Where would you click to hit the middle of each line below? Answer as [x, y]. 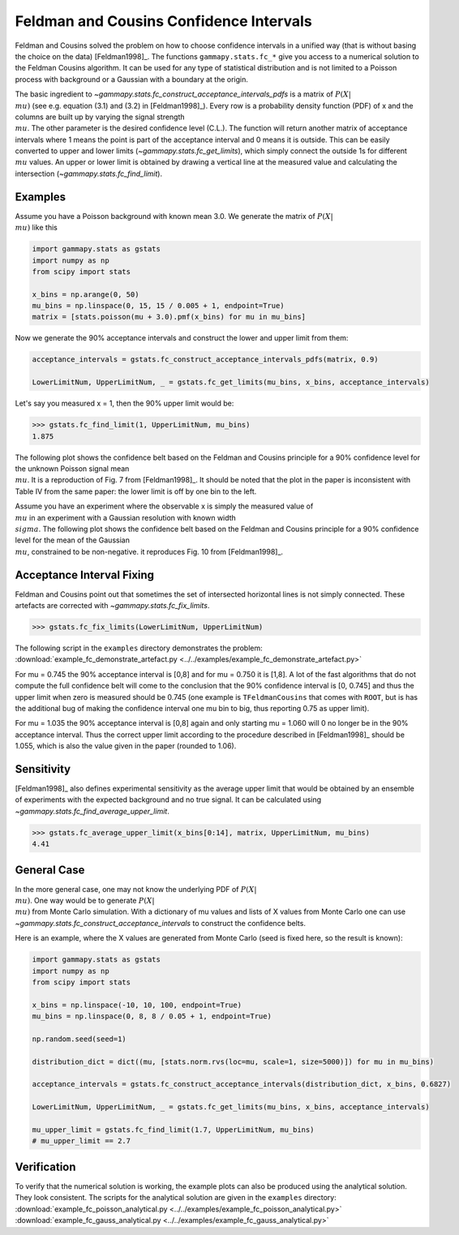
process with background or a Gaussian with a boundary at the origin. [132, 79]
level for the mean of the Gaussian [72, 540]
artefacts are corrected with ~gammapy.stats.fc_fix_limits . [112, 605]
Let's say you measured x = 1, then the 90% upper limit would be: [124, 403]
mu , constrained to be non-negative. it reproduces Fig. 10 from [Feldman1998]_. [149, 551]
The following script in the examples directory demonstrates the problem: [139, 648]
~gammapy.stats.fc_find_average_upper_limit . [92, 811]
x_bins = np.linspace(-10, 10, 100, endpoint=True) [137, 1005]
